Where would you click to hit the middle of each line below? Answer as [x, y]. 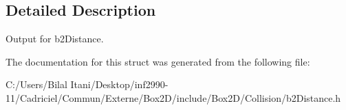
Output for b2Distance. [55, 39]
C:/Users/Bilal [36, 84]
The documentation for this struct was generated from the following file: [158, 61]
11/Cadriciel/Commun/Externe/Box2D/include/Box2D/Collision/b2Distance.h [173, 97]
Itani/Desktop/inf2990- [119, 84]
